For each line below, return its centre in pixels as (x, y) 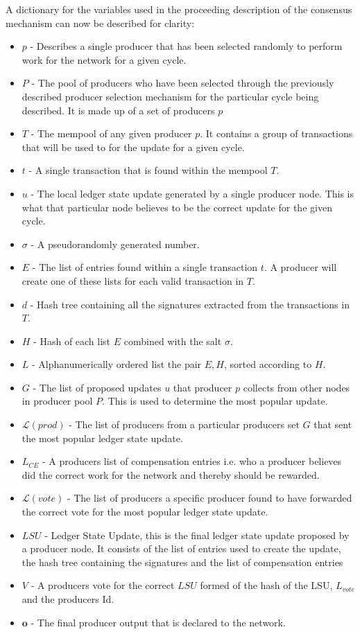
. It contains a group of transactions (276, 133)
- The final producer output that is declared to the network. (158, 622)
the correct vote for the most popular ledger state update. (145, 512)
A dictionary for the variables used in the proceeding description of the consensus (179, 9)
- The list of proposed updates (97, 387)
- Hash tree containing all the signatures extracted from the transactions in (190, 304)
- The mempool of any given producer (111, 133)
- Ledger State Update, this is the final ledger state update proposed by (197, 535)
